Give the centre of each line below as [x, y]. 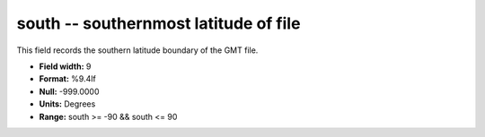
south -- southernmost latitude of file [159, 23]
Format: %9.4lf [67, 79]
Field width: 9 [65, 66]
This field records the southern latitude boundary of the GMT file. [137, 50]
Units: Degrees [67, 104]
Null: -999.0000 [69, 91]
